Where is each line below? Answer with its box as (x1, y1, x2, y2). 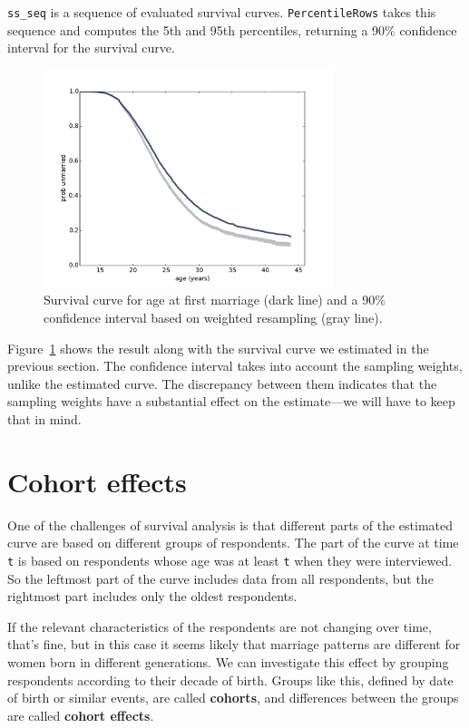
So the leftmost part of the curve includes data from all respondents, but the (7, 568, 434, 587)
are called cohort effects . (7, 705, 154, 724)
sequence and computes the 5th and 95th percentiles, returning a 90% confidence (7, 20, 457, 39)
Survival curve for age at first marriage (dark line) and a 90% (44, 290, 386, 309)
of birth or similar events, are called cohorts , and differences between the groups (7, 688, 459, 707)
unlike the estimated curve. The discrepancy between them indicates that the (7, 374, 437, 393)
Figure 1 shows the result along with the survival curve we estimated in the (7, 338, 429, 357)
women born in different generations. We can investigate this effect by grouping (7, 652, 449, 671)
